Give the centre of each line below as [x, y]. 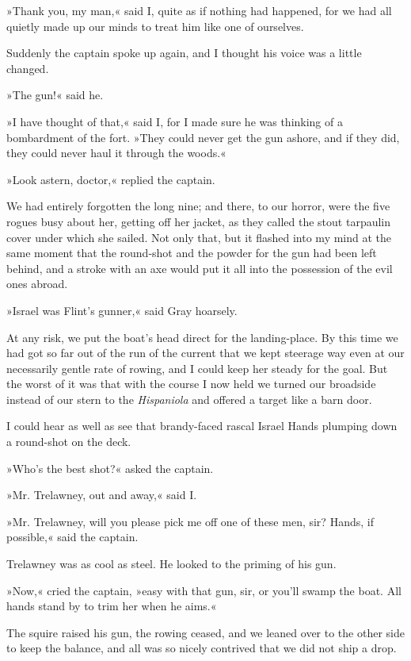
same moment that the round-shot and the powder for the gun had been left [192, 253]
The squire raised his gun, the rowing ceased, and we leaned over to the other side [205, 632]
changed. [28, 68]
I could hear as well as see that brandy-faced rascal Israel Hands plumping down [202, 426]
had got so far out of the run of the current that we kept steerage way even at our [205, 353]
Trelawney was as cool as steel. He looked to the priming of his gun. [171, 564]
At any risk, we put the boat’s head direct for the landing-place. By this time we [202, 337]
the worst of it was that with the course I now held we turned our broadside [191, 384]
